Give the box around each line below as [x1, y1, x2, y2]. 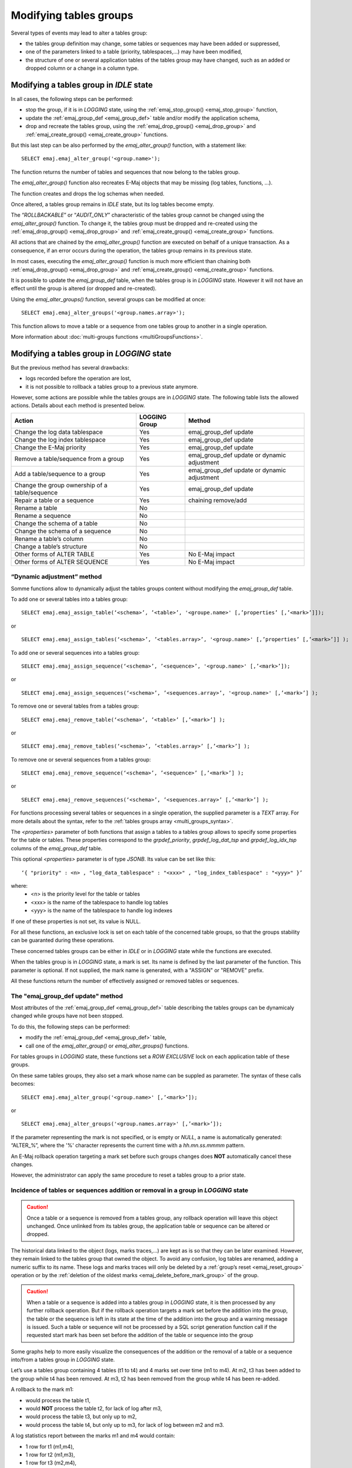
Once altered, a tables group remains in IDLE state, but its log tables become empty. [11, 200, 214, 208]
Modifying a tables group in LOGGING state [11, 348, 172, 358]
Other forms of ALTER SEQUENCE [14, 558, 109, 566]
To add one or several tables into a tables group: [11, 596, 128, 602]
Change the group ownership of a [14, 481, 108, 489]
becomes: [11, 1080, 35, 1087]
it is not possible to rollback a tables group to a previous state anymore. [25, 383, 199, 390]
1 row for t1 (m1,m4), [25, 1443, 75, 1450]
